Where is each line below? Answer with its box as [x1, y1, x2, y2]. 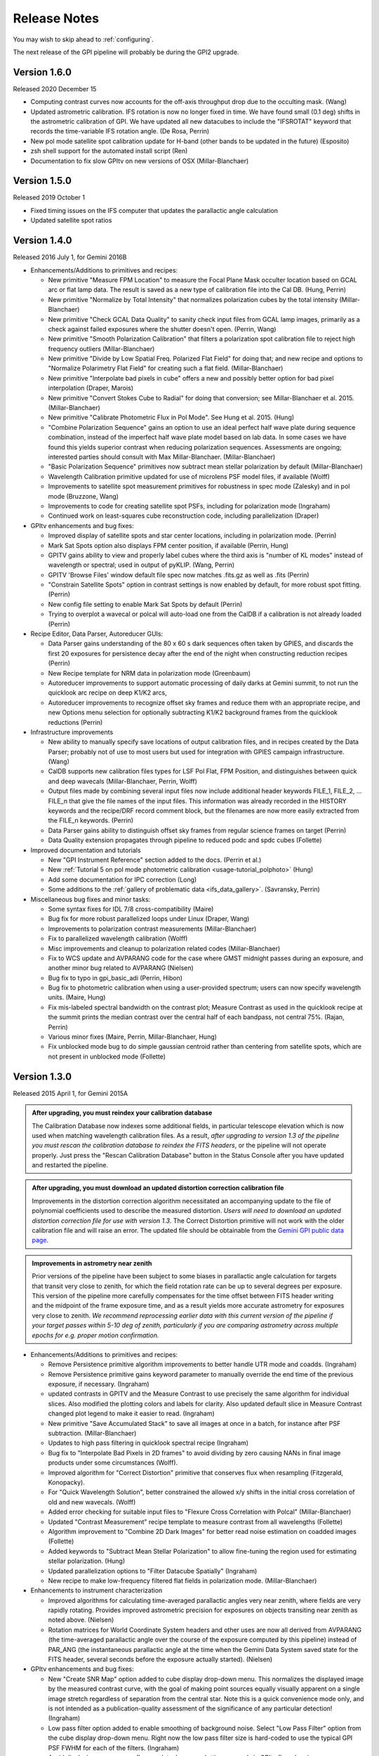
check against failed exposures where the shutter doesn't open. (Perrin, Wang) [48, 325, 277, 333]
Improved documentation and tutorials [30, 846, 141, 854]
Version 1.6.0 [13, 66, 72, 78]
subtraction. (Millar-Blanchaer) [48, 1429, 137, 1438]
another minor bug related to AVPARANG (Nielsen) [48, 964, 194, 972]
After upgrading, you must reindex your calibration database [32, 1108, 213, 1117]
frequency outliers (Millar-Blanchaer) [48, 344, 155, 353]
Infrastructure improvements [30, 728, 114, 736]
